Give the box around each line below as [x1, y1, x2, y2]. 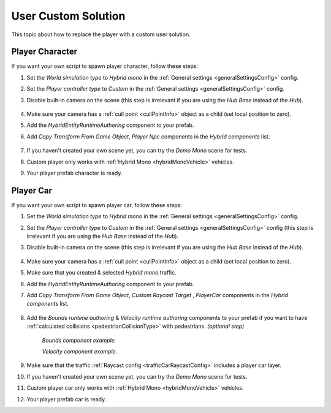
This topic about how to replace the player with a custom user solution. [11, 31, 191, 38]
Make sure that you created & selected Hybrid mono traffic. [26, 269, 177, 276]
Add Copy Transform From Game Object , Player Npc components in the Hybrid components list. [26, 132, 270, 140]
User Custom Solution [11, 9, 126, 23]
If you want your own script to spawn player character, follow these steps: [11, 63, 199, 70]
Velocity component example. [42, 347, 118, 355]
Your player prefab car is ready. [26, 395, 107, 403]
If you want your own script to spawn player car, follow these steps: [11, 201, 183, 208]
